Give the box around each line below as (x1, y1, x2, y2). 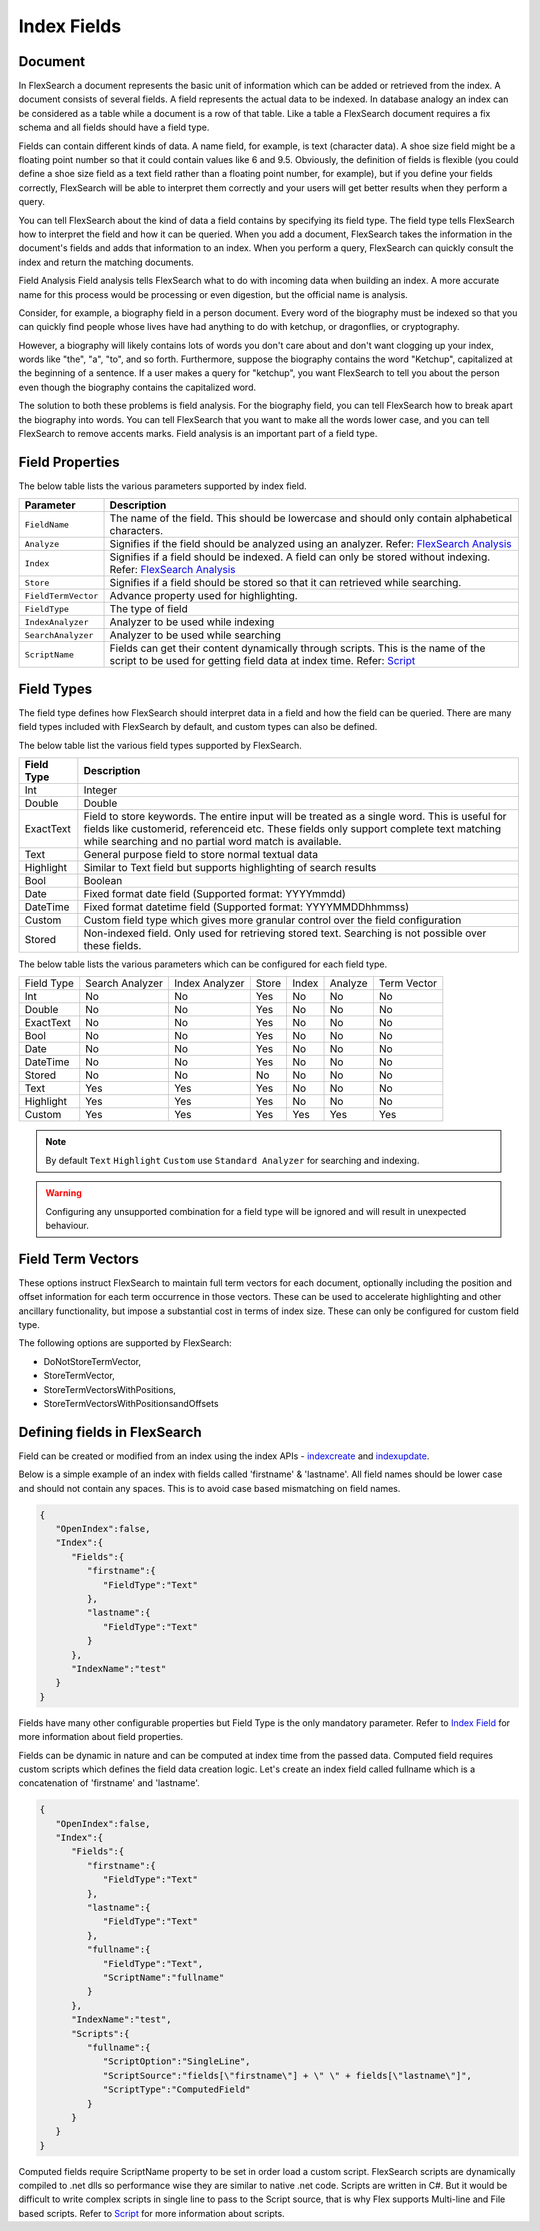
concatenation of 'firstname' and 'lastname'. (18, 1777, 200, 1789)
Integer (83, 783, 118, 797)
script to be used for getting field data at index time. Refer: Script (109, 654, 416, 668)
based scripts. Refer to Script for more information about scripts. (18, 2207, 285, 2219)
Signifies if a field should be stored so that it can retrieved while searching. (109, 576, 462, 590)
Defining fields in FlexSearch (18, 1423, 202, 1440)
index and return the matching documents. (18, 256, 194, 268)
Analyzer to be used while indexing (109, 615, 275, 629)
